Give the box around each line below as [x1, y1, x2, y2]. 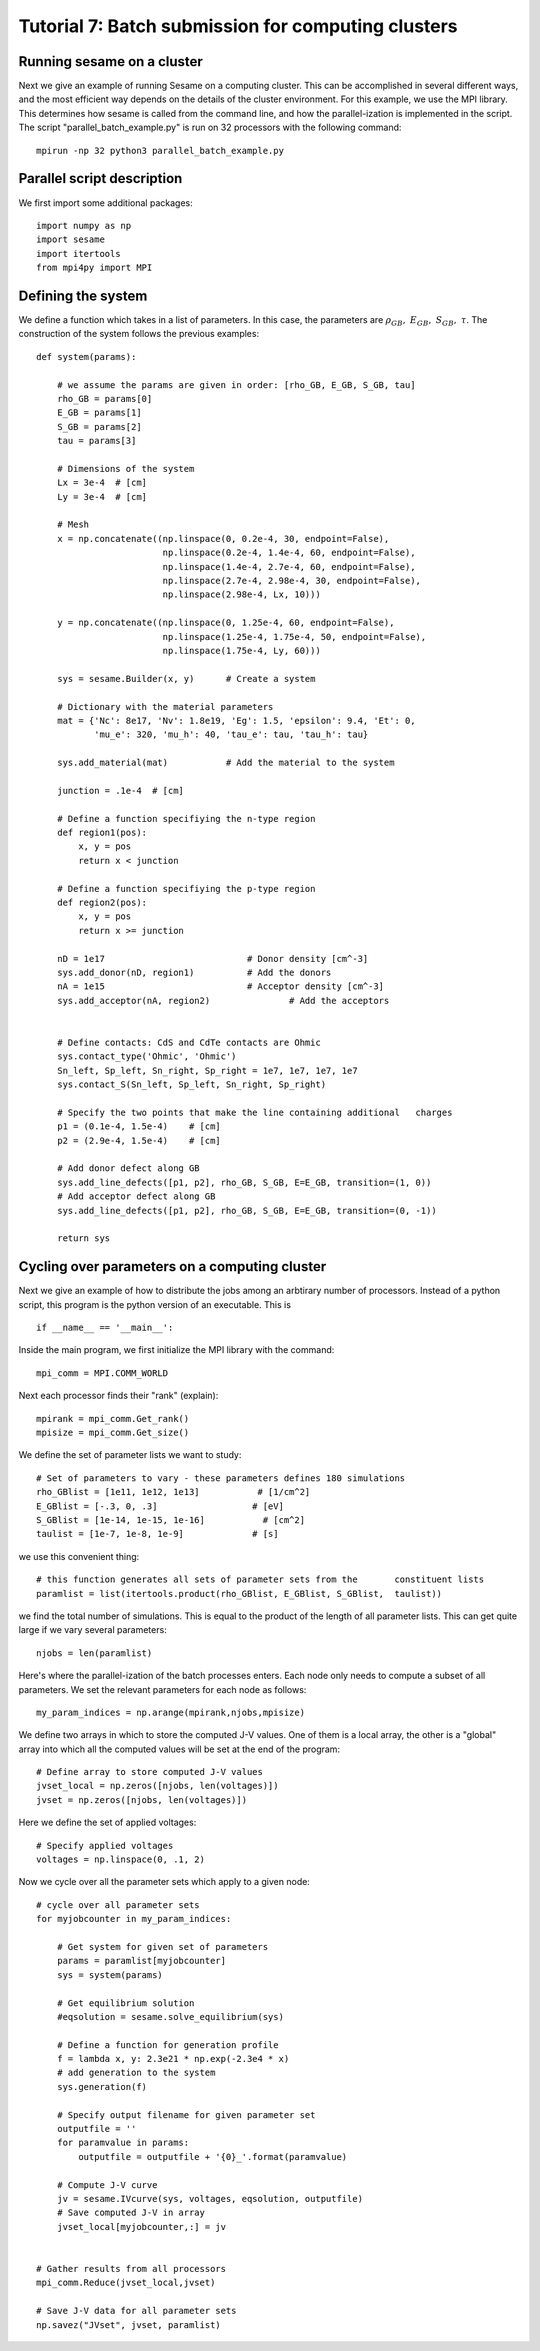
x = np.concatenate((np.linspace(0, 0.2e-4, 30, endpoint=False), [56, 533, 390, 544]
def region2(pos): [56, 897, 148, 909]
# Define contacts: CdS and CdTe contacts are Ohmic [56, 1036, 322, 1048]
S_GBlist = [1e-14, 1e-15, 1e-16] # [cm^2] [36, 1514, 305, 1525]
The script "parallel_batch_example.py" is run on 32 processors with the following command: [18, 121, 402, 134]
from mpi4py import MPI [36, 262, 153, 274]
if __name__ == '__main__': [36, 1322, 174, 1334]
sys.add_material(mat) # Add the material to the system [56, 757, 395, 769]
